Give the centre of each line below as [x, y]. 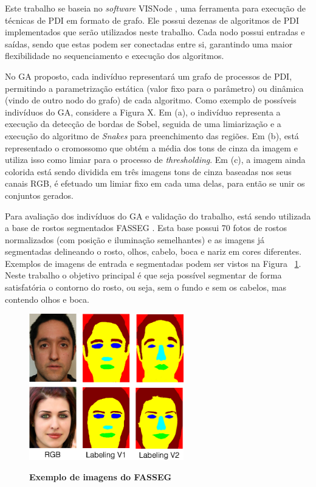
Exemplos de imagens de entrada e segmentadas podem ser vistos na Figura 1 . [153, 263]
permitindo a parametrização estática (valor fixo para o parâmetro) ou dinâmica [154, 88]
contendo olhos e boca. [47, 299]
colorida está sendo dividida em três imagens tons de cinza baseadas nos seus [148, 171]
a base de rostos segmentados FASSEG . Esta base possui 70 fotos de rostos [146, 228]
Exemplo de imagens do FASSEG [101, 477]
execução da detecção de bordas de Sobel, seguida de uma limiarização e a [143, 124]
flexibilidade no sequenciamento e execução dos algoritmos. [115, 56]
